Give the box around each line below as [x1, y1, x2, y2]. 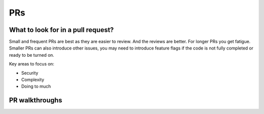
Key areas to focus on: [9, 61, 55, 67]
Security [21, 70, 39, 76]
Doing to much [21, 83, 51, 89]
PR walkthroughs [9, 96, 63, 104]
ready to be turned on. [9, 52, 55, 58]
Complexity [21, 77, 44, 82]
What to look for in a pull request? [9, 26, 114, 34]
